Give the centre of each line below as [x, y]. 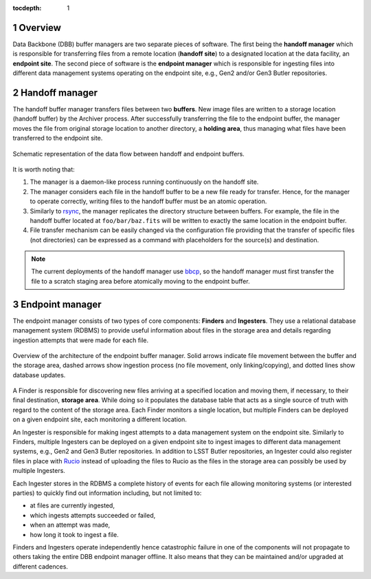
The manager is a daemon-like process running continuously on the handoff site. [144, 182]
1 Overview [37, 28]
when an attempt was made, [70, 525]
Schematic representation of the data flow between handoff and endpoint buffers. [129, 154]
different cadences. [41, 566]
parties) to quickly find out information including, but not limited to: [107, 493]
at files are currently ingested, [72, 505]
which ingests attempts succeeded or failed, [93, 515]
